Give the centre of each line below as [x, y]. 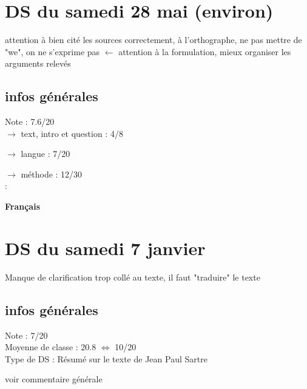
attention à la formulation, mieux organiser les [205, 51]
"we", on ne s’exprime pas [52, 51]
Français [23, 206]
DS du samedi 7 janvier [105, 248]
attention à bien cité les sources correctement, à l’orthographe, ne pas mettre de [153, 40]
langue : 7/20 [46, 154]
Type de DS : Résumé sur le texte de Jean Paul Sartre [106, 358]
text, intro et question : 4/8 [72, 133]
